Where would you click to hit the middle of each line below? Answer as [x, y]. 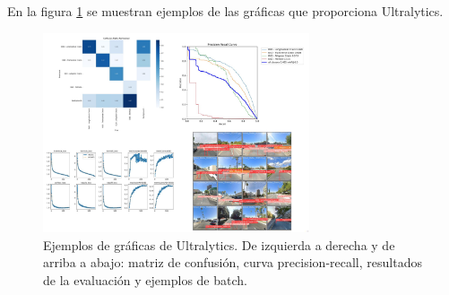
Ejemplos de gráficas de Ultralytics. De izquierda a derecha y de [219, 244]
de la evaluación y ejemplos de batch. [145, 279]
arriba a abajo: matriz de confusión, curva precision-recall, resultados [233, 262]
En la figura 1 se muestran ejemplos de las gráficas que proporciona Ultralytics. [225, 11]
